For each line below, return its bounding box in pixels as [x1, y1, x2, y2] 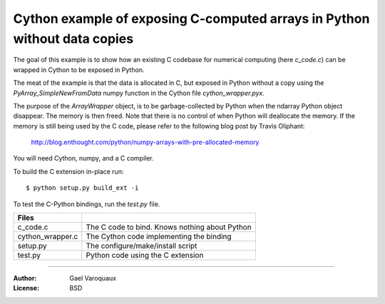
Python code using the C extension [86, 250, 204, 260]
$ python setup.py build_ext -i [26, 184, 139, 192]
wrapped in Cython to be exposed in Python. [13, 65, 145, 74]
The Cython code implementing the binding [86, 232, 232, 242]
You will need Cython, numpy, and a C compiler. [13, 154, 155, 163]
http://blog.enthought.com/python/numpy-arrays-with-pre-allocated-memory [31, 138, 260, 146]
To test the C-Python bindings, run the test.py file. [13, 200, 160, 208]
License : [13, 284, 39, 293]
